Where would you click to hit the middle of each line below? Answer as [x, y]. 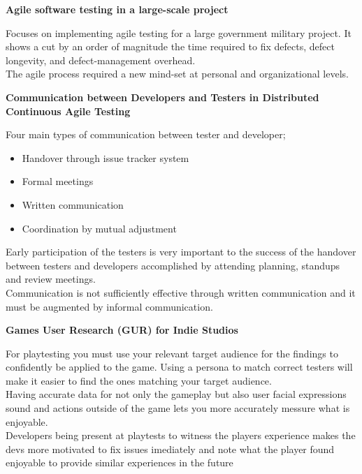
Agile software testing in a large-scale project [117, 9]
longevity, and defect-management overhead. [101, 60]
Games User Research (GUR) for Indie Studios [122, 330]
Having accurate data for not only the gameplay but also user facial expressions [176, 394]
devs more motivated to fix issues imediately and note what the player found [170, 449]
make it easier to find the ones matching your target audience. [139, 380]
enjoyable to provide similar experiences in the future [120, 462]
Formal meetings [58, 181]
